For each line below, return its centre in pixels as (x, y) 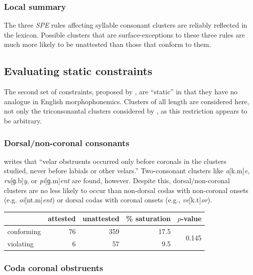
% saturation (148, 218)
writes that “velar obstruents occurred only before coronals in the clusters (115, 161)
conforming (24, 231)
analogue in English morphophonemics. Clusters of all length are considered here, (127, 101)
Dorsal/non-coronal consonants (67, 142)
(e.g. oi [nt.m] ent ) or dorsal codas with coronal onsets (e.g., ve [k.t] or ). (108, 200)
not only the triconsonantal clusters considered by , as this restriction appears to (126, 111)
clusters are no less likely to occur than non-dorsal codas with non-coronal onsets (126, 190)
